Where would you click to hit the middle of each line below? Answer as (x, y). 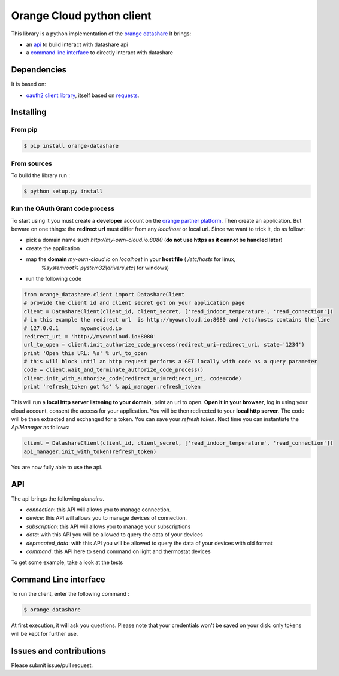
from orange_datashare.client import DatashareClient (104, 294)
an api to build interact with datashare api (77, 44)
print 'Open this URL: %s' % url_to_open (85, 353)
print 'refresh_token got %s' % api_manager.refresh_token (112, 387)
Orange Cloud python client (81, 16)
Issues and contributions (58, 651)
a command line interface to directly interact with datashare (100, 53)
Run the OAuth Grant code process (63, 208)
